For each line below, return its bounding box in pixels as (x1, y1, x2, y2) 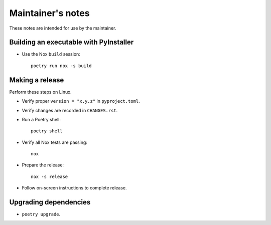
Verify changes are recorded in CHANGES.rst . (22, 107, 118, 113)
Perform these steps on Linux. (9, 89, 72, 95)
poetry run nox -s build (31, 63, 92, 69)
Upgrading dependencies (9, 198, 91, 206)
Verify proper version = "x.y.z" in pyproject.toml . (22, 98, 140, 104)
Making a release (9, 76, 64, 84)
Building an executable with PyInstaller (9, 38, 134, 47)
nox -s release (31, 173, 68, 179)
